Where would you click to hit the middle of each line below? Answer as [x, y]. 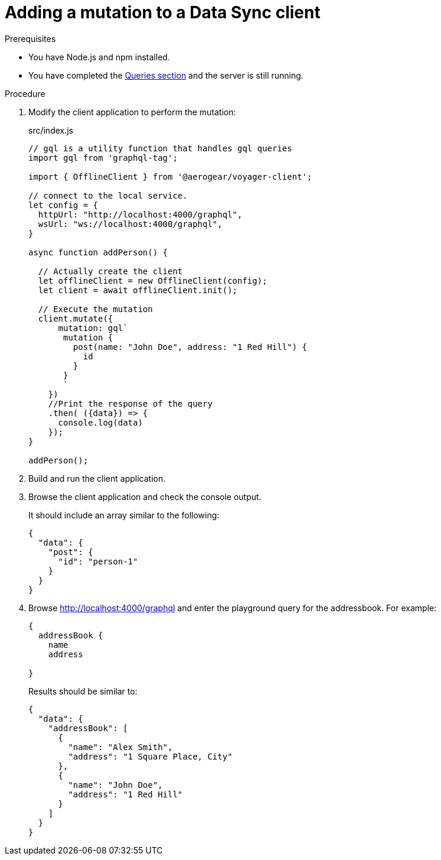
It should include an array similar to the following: [124, 515]
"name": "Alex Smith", [120, 747]
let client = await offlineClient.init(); [138, 290]
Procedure [25, 93]
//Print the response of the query [130, 403]
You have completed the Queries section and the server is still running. [166, 75]
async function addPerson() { [98, 252]
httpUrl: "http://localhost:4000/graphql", [140, 214]
